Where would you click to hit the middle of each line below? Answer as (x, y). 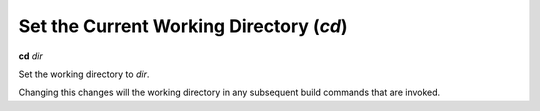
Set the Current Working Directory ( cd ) (183, 26)
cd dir (31, 56)
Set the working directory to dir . (84, 74)
